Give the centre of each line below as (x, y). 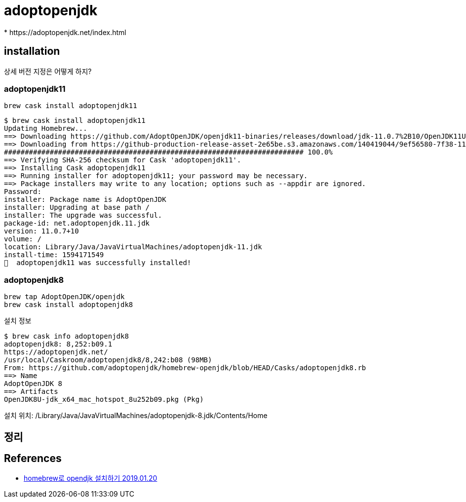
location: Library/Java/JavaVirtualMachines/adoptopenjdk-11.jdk (133, 247)
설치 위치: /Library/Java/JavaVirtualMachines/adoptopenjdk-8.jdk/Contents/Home (136, 416)
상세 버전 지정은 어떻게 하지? (48, 71)
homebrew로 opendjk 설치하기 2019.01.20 (91, 478)
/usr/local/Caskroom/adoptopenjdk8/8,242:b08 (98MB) (108, 360)
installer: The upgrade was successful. (83, 215)
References (33, 458)
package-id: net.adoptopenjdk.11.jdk (77, 223)
